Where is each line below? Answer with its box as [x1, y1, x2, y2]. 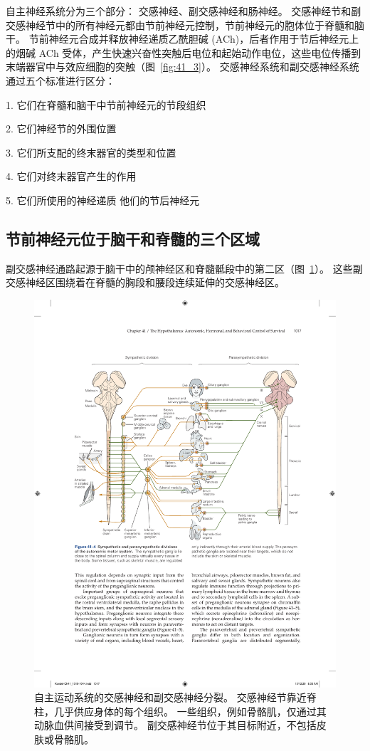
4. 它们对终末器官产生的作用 [6, 169, 137, 184]
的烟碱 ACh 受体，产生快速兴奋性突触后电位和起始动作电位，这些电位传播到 [6, 45, 361, 60]
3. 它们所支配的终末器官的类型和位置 [6, 145, 176, 159]
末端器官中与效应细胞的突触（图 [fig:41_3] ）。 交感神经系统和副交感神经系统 [6, 59, 359, 74]
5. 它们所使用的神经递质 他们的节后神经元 [6, 192, 200, 207]
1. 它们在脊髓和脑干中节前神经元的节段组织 [6, 97, 206, 112]
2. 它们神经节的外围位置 [6, 121, 117, 136]
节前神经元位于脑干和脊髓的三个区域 [6, 227, 260, 249]
